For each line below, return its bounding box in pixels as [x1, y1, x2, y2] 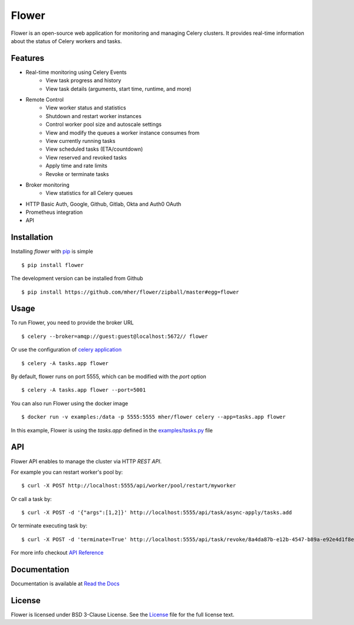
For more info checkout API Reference [11, 549, 104, 556]
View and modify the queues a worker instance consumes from [45, 129, 200, 136]
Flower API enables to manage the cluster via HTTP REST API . [11, 458, 162, 465]
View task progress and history [45, 77, 122, 84]
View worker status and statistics [45, 104, 126, 112]
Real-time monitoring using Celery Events [25, 69, 127, 76]
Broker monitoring [25, 181, 70, 188]
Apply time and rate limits [45, 162, 107, 170]
